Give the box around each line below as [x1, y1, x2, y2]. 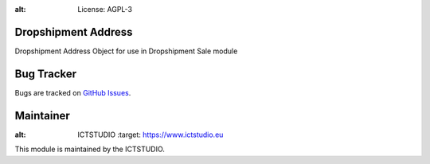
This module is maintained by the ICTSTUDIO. [14, 144, 165, 154]
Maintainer [14, 108, 71, 123]
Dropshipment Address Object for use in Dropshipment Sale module [14, 46, 238, 56]
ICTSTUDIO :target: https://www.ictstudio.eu [77, 130, 224, 139]
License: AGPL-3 [77, 5, 133, 14]
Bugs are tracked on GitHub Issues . [14, 88, 131, 97]
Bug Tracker [14, 67, 77, 80]
